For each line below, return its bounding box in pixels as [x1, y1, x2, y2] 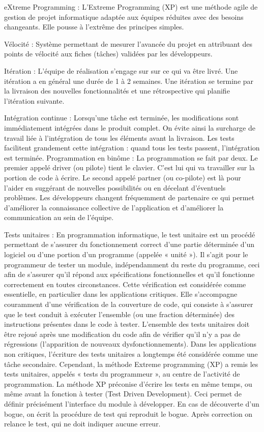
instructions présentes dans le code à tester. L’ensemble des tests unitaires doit [4, 319, 250, 329]
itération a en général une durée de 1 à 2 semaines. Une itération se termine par [4, 75, 254, 86]
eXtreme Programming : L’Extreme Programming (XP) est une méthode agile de [4, 2, 258, 12]
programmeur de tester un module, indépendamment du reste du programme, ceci [4, 259, 260, 269]
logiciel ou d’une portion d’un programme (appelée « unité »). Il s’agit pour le [4, 249, 248, 260]
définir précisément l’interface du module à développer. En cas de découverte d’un [4, 398, 259, 409]
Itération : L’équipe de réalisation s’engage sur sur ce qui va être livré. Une [4, 65, 238, 76]
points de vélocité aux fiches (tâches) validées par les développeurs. [4, 48, 213, 59]
